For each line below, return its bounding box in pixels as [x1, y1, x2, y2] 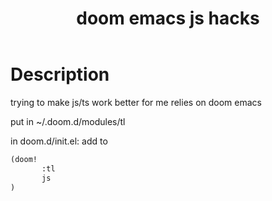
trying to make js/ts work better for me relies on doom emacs [10, 96, 262, 108]
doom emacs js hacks [76, 7, 260, 30]
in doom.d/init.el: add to [10, 135, 108, 147]
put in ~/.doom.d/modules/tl [10, 115, 126, 127]
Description [10, 63, 110, 86]
